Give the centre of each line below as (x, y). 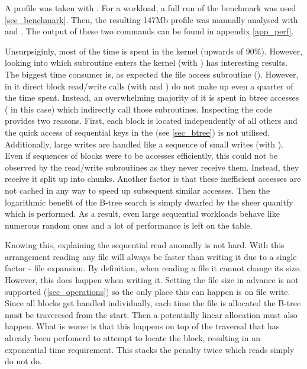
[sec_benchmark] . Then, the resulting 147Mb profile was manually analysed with (151, 19)
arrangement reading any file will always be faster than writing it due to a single (151, 256)
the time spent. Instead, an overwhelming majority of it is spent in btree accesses (152, 97)
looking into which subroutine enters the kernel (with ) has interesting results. (146, 62)
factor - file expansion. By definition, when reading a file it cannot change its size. (153, 268)
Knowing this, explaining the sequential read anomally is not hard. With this (145, 245)
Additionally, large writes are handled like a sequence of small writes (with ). (144, 144)
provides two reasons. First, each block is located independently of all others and (151, 121)
